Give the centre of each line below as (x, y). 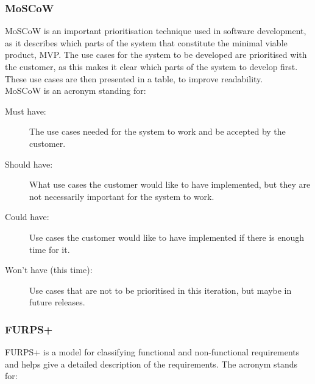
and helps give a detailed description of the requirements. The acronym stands (151, 364)
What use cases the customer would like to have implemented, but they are (170, 184)
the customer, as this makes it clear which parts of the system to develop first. (151, 66)
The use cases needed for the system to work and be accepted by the (157, 131)
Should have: (29, 164)
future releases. (57, 302)
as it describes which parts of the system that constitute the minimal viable (146, 42)
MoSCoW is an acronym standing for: (76, 91)
